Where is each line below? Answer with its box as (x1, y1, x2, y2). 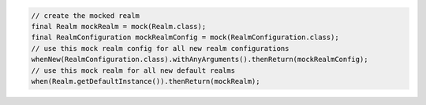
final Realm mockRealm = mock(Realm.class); (31, 22, 207, 31)
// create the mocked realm (31, 11, 140, 20)
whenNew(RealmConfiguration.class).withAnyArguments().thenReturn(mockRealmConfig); (31, 55, 368, 64)
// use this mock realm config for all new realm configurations (31, 44, 290, 52)
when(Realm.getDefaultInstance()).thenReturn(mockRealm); (31, 77, 260, 85)
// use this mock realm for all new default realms (31, 66, 236, 74)
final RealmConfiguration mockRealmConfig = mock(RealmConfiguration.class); (31, 33, 339, 42)
